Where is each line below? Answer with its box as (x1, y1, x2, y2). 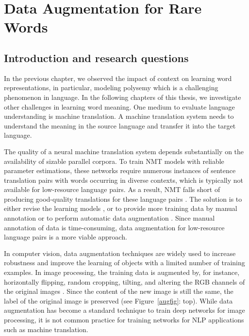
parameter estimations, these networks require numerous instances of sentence (4, 165, 236, 176)
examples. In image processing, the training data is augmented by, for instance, (4, 267, 240, 277)
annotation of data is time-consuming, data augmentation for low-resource (4, 222, 225, 232)
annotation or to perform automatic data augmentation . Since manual (4, 213, 215, 223)
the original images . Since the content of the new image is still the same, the (4, 286, 233, 296)
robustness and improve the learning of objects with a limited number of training (4, 257, 245, 268)
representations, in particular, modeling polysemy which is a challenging (4, 82, 218, 93)
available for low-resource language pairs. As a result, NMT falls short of (4, 184, 220, 194)
